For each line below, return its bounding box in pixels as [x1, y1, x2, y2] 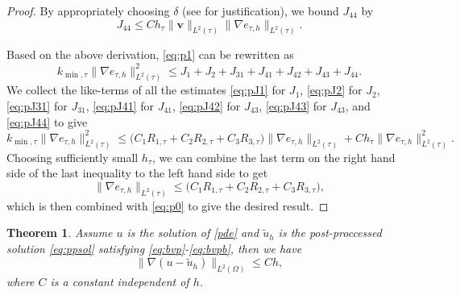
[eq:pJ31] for [6, 98, 68, 114]
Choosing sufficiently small [6, 148, 139, 165]
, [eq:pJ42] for [172, 98, 241, 114]
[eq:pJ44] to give [6, 113, 88, 130]
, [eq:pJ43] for [259, 98, 327, 114]
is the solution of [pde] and [126, 224, 259, 241]
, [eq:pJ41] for [85, 98, 154, 114]
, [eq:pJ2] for [300, 81, 363, 98]
